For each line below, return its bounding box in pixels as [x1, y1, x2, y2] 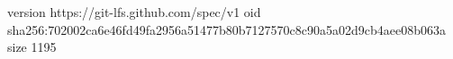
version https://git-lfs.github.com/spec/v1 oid [7, 3, 261, 21]
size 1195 [7, 38, 57, 56]
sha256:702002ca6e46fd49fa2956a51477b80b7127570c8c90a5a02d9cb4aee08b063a [7, 20, 446, 38]
